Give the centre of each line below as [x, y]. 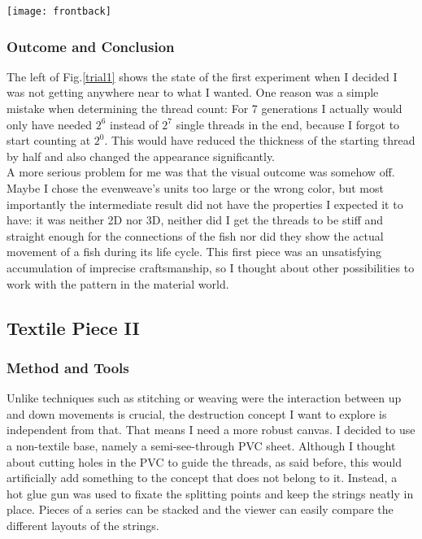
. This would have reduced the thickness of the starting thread [260, 140]
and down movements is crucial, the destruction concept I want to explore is [197, 413]
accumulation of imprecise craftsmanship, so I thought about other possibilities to [211, 267]
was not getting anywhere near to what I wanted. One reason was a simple [193, 92]
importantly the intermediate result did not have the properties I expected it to [205, 204]
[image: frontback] [59, 11]
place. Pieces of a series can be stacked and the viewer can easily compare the [200, 509]
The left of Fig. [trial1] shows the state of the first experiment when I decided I [202, 76]
